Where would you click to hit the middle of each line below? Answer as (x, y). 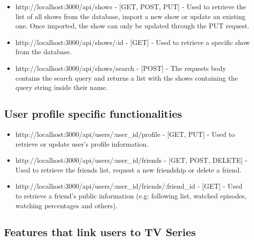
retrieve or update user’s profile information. (82, 143)
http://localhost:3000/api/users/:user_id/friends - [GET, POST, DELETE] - (131, 160)
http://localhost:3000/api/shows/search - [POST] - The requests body (121, 68)
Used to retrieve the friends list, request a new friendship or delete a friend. (128, 169)
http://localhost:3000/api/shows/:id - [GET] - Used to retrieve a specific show (133, 42)
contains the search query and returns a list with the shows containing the (127, 77)
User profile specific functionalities (93, 114)
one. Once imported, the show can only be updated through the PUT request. (132, 26)
